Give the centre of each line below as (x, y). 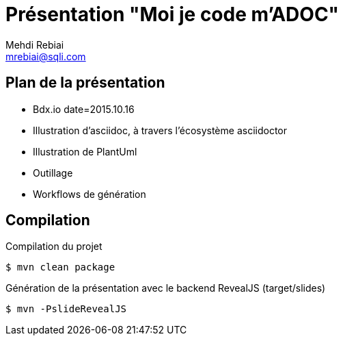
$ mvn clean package (60, 267)
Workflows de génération (90, 194)
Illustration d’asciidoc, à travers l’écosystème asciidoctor (160, 130)
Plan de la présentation (85, 83)
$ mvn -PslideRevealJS (66, 309)
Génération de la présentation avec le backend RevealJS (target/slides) (166, 288)
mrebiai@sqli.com (46, 56)
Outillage (53, 173)
